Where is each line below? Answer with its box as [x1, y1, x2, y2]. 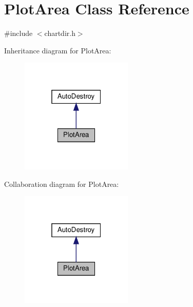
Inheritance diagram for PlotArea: [4, 45, 111, 55]
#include [4, 28, 33, 39]
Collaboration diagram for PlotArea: [4, 178, 119, 189]
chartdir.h [44, 28, 75, 39]
